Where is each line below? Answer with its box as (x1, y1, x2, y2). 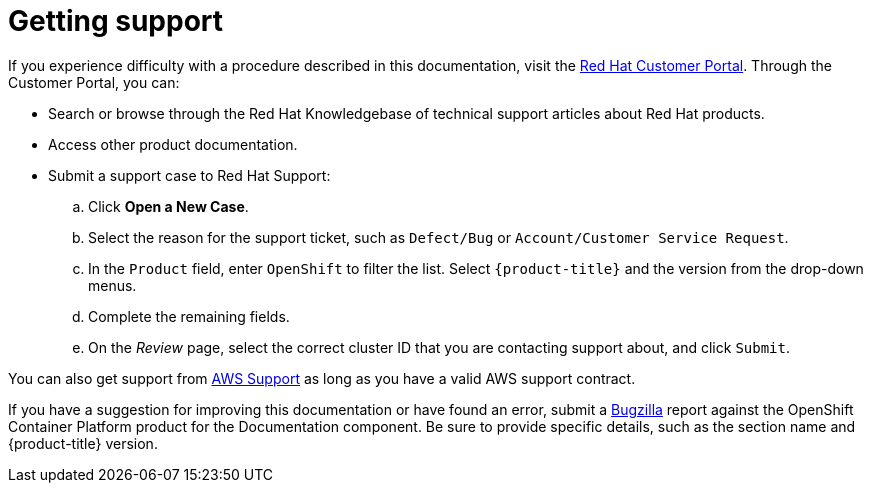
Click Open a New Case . (88, 197, 249, 215)
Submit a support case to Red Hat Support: (48, 166, 331, 184)
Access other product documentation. (48, 135, 298, 153)
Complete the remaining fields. (88, 307, 290, 325)
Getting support (8, 4, 224, 38)
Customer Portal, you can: (8, 73, 180, 91)
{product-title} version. (8, 434, 158, 452)
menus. (88, 276, 137, 294)
